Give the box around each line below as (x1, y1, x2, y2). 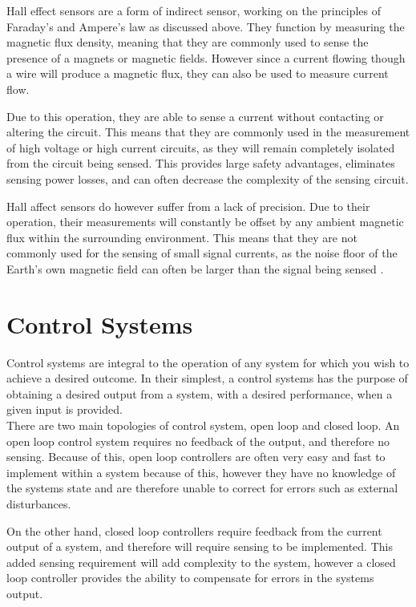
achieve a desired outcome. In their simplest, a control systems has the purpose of (6, 370, 408, 386)
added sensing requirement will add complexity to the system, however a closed (6, 553, 396, 570)
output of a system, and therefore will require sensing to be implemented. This (6, 538, 393, 555)
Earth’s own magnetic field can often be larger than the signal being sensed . (6, 260, 384, 277)
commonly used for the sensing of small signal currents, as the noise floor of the (6, 245, 398, 261)
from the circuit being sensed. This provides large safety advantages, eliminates (6, 155, 395, 172)
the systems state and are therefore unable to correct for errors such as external (6, 480, 398, 496)
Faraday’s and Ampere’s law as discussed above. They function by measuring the (6, 18, 405, 34)
